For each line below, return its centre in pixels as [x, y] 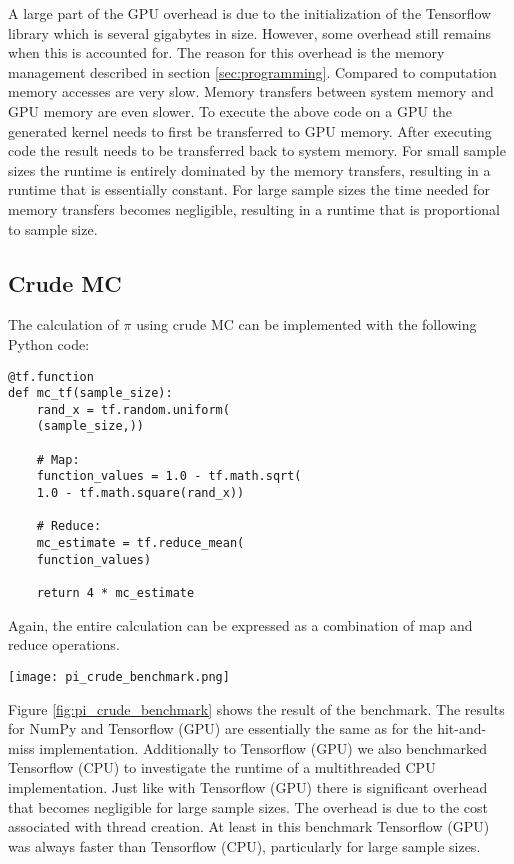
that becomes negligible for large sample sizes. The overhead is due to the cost [248, 806]
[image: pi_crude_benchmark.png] [119, 676]
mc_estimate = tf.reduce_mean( [140, 543]
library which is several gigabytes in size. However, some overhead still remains [249, 32]
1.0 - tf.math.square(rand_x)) [140, 493]
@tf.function [51, 376]
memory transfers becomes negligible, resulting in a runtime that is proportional [254, 208]
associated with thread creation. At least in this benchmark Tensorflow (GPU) [249, 826]
